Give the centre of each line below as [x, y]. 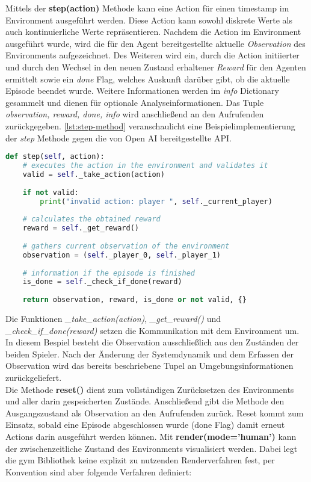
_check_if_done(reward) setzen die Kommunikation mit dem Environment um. [152, 330]
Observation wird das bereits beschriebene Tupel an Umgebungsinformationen [149, 366]
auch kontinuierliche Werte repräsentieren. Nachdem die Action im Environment [153, 32]
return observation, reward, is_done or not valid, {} [134, 300]
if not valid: [51, 192]
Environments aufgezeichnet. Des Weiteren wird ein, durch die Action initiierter [152, 55]
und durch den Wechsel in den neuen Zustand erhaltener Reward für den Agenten [156, 66]
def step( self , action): [55, 157]
